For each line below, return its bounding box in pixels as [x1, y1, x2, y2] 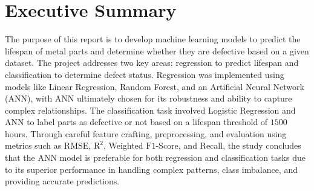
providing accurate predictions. [5, 175, 120, 187]
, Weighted [103, 139, 143, 152]
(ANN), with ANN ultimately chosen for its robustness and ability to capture [5, 92, 292, 105]
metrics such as [5, 139, 62, 152]
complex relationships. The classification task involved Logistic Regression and [5, 103, 296, 116]
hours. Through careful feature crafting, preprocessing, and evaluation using [5, 127, 287, 140]
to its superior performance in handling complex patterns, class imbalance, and [5, 163, 298, 175]
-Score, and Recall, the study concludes [155, 139, 301, 152]
